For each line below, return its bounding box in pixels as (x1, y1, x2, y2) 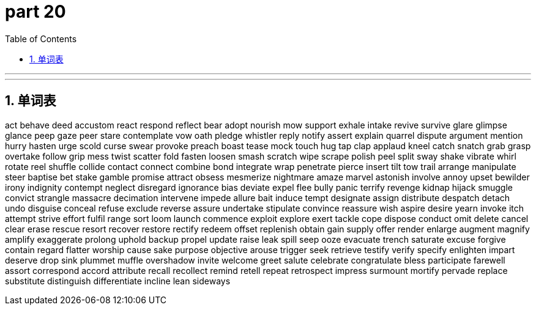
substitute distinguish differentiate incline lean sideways (5, 275, 231, 286)
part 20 (5, 1, 66, 22)
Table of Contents (5, 33, 77, 44)
